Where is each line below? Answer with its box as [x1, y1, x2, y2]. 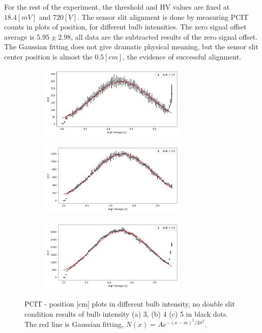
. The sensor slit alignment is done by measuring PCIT [77, 11, 249, 22]
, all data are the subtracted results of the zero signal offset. [71, 31, 258, 42]
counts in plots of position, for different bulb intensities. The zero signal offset [4, 21, 247, 32]
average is [4, 31, 35, 42]
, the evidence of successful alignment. [123, 51, 242, 62]
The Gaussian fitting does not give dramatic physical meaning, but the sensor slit [4, 41, 258, 52]
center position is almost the [4, 51, 93, 62]
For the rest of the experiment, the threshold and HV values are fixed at [4, 2, 230, 12]
